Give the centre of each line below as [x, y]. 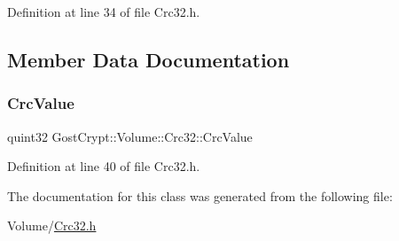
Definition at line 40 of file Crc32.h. [104, 166]
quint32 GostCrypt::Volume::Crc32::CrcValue [130, 136]
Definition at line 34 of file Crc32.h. [104, 12]
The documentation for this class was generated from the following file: [200, 195]
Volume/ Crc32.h [52, 225]
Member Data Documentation [149, 59]
